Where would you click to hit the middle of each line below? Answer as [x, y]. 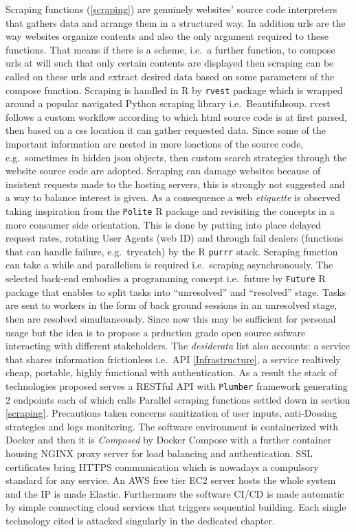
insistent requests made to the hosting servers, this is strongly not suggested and [175, 184]
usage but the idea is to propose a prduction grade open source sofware [156, 332]
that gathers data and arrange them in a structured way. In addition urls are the [176, 22]
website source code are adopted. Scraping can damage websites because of [163, 171]
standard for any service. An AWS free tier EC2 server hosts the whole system [171, 480]
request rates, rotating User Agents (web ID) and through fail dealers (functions [175, 238]
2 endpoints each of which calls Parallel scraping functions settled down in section [178, 399]
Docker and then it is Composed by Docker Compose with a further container [169, 440]
